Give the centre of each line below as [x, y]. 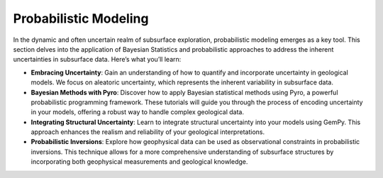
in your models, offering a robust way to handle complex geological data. [138, 112]
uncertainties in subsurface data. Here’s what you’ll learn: [97, 60]
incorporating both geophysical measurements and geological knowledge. [139, 162]
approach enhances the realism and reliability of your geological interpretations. [148, 132]
